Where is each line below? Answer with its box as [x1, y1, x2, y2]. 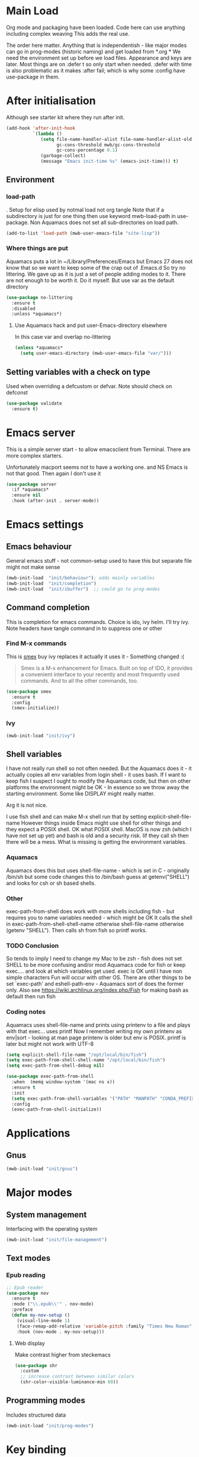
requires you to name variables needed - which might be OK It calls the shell [6, 914, 192, 921]
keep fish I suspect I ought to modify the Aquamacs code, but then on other [6, 777, 191, 785]
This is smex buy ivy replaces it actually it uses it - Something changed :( [6, 652, 185, 660]
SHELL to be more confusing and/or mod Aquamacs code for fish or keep [6, 961, 186, 969]
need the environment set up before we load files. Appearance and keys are [6, 54, 192, 61]
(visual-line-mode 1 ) [17, 1317, 70, 1323]
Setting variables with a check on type [6, 367, 151, 377]
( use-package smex [6, 688, 52, 695]
